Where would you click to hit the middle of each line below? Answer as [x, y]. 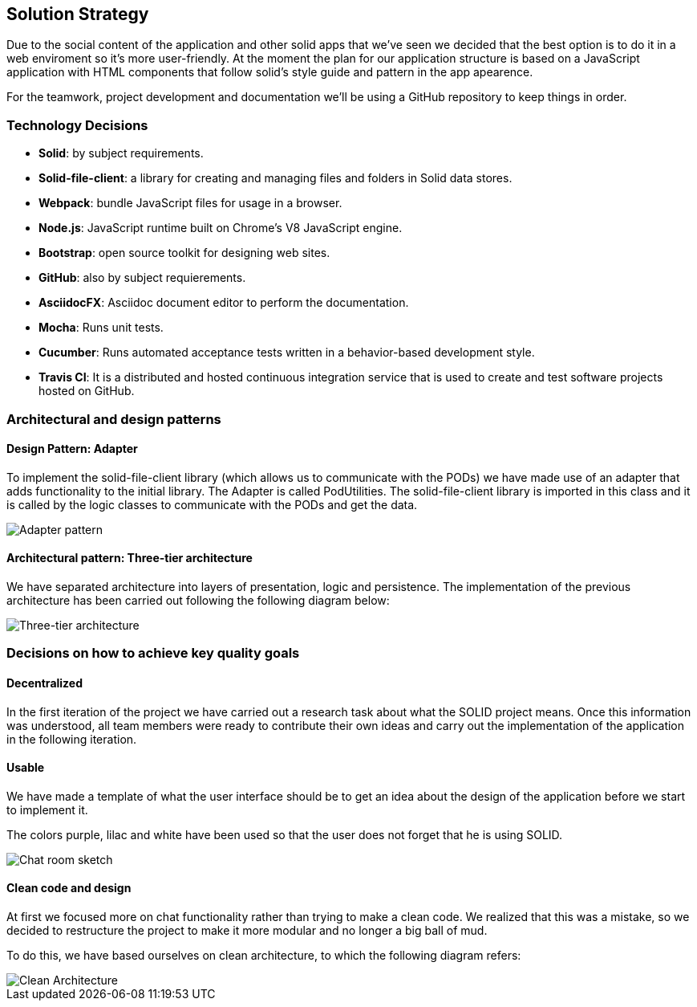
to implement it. [47, 809]
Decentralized [45, 683]
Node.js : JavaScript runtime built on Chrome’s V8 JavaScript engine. [221, 228]
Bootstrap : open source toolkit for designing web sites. [184, 253]
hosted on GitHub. [87, 391]
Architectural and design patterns [114, 419]
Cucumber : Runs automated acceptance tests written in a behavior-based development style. [287, 353]
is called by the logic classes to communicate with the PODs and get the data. [212, 504]
